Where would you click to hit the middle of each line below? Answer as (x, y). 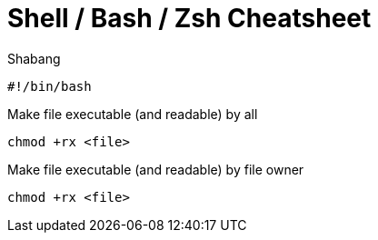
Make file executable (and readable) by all (133, 114)
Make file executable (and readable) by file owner (156, 169)
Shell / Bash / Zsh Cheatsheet (189, 18)
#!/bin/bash (50, 86)
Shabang (34, 58)
